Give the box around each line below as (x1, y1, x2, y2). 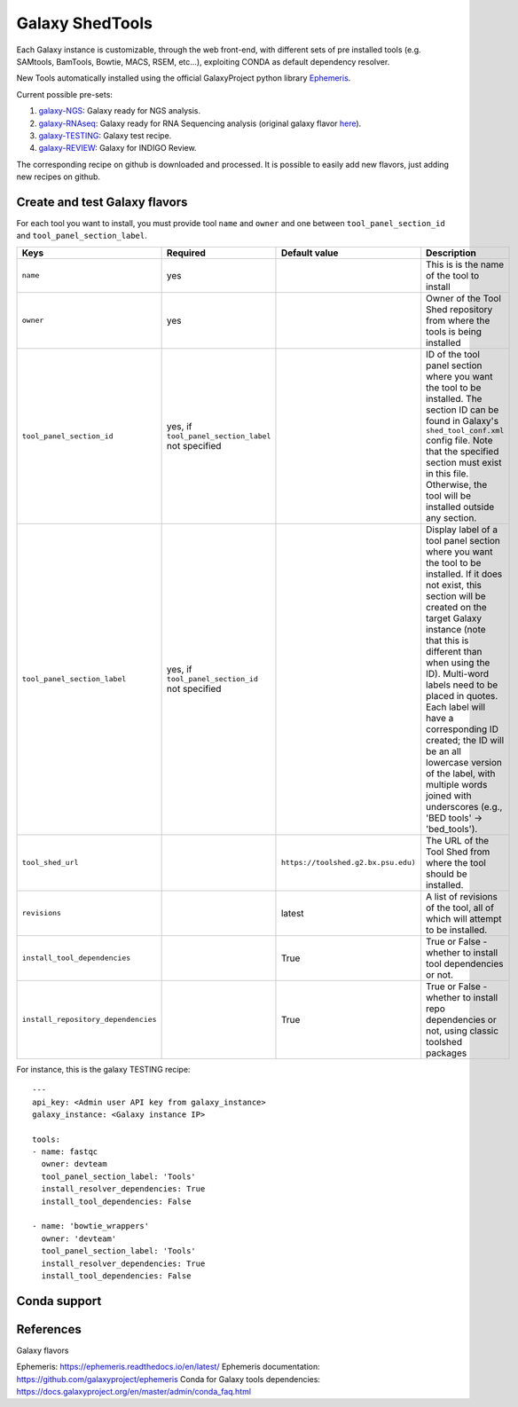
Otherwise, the (426, 478, 488, 491)
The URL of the (426, 834, 490, 846)
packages (426, 1047, 467, 1059)
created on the (426, 601, 487, 613)
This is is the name (426, 258, 505, 271)
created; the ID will (426, 734, 505, 746)
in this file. (426, 467, 469, 479)
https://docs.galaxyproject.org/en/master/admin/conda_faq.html (16, 1387, 252, 1397)
